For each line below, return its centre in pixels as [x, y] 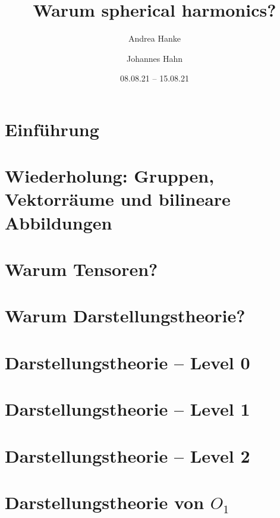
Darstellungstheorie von [105, 502]
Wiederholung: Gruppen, [110, 176]
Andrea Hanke [155, 38]
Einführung [52, 129]
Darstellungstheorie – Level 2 [128, 455]
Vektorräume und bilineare [118, 199]
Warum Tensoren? [81, 269]
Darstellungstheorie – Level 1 [128, 409]
